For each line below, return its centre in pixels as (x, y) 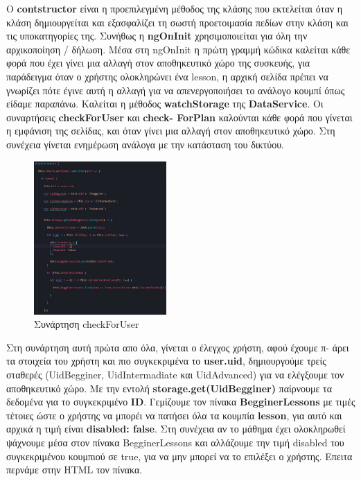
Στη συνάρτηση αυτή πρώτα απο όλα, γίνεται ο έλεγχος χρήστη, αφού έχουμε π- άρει (178, 347)
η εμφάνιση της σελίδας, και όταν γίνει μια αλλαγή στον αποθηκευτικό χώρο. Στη (171, 131)
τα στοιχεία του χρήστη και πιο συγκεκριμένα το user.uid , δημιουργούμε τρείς (166, 361)
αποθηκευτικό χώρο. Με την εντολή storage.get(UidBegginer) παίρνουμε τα (169, 388)
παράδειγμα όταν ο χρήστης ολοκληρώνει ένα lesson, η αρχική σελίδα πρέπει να (167, 76)
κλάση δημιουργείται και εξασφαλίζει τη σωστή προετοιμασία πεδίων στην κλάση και (177, 22)
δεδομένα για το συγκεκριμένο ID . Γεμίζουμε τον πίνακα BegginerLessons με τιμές (181, 402)
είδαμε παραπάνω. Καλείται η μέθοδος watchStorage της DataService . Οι (165, 104)
